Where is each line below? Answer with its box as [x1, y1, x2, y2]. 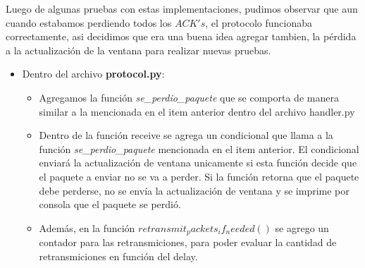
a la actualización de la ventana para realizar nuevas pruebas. [6, 42, 271, 57]
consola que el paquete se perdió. [39, 197, 181, 212]
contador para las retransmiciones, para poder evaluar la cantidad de [39, 235, 337, 250]
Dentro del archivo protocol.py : [22, 66, 165, 81]
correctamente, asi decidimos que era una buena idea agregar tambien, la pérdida [6, 29, 357, 44]
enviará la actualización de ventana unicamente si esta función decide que [39, 155, 357, 170]
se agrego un [275, 220, 329, 235]
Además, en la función [39, 220, 135, 235]
